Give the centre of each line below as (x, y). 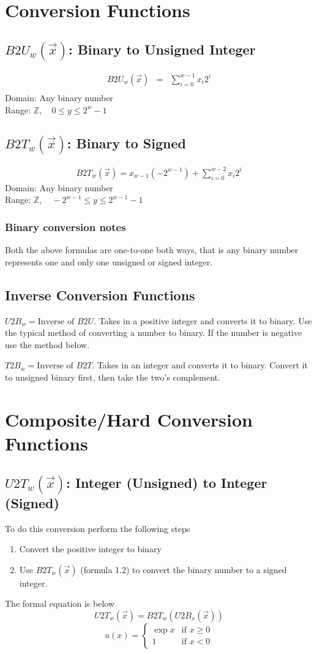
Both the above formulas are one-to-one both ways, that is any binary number (152, 250)
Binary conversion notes (65, 226)
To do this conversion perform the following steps (98, 528)
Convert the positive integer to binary (90, 549)
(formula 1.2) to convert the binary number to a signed (184, 569)
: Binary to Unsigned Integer (162, 49)
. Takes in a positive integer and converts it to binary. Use (203, 320)
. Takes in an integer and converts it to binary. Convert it (200, 365)
